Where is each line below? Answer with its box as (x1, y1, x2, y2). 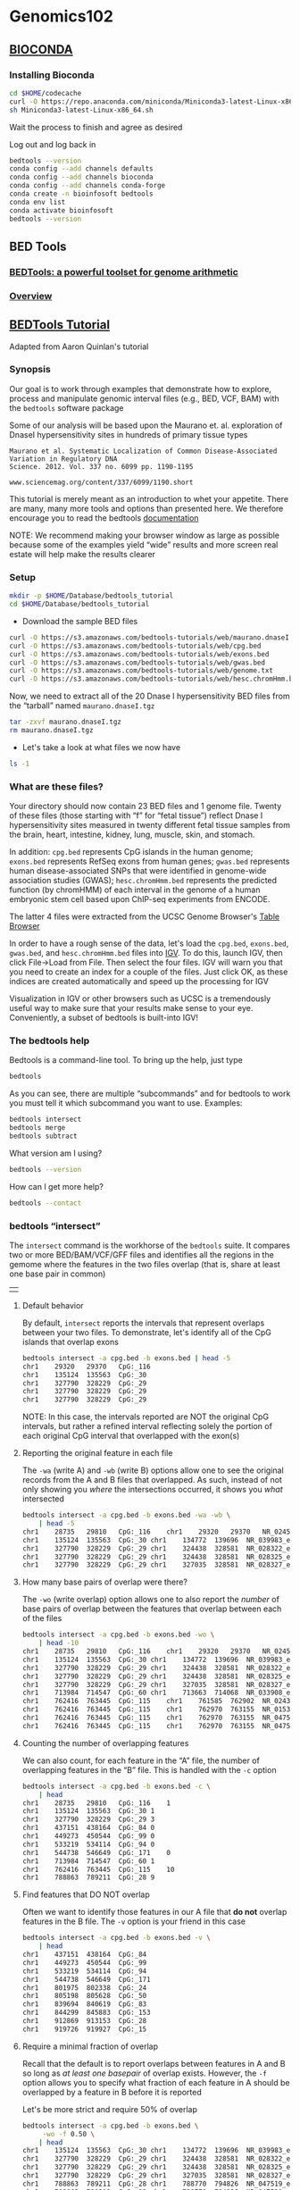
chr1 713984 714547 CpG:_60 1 (21, 1856, 155, 1866)
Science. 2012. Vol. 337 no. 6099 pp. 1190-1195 (9, 462, 194, 471)
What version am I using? (9, 1148, 103, 1158)
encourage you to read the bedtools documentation (9, 512, 199, 523)
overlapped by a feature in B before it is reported (21, 2086, 203, 2097)
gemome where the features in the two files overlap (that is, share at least (9, 1258, 281, 1269)
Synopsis (9, 364, 51, 376)
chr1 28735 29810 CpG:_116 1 (21, 1798, 171, 1808)
